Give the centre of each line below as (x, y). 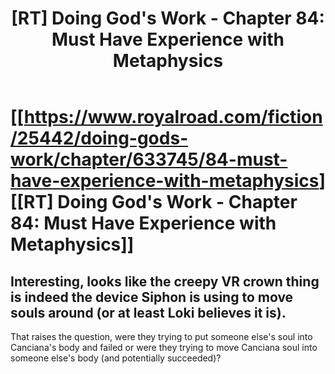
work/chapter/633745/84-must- (149, 159)
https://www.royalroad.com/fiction (173, 117)
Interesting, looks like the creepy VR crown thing (165, 281)
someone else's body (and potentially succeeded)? (116, 358)
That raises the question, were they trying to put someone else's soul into (161, 336)
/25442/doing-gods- (99, 138)
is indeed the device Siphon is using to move (152, 297)
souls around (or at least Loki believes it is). (148, 312)
